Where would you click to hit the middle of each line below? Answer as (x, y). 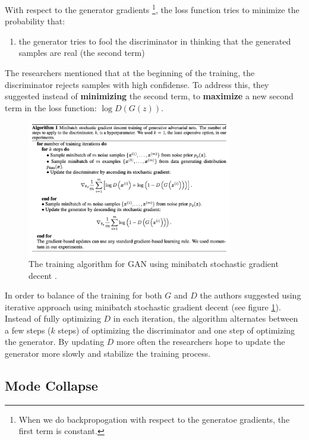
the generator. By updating (55, 342)
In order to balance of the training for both (83, 295)
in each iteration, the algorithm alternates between (206, 318)
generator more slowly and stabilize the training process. (108, 353)
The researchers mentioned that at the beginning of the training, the (130, 73)
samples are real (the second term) (82, 53)
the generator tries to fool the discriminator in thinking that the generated (155, 41)
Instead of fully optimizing (53, 318)
